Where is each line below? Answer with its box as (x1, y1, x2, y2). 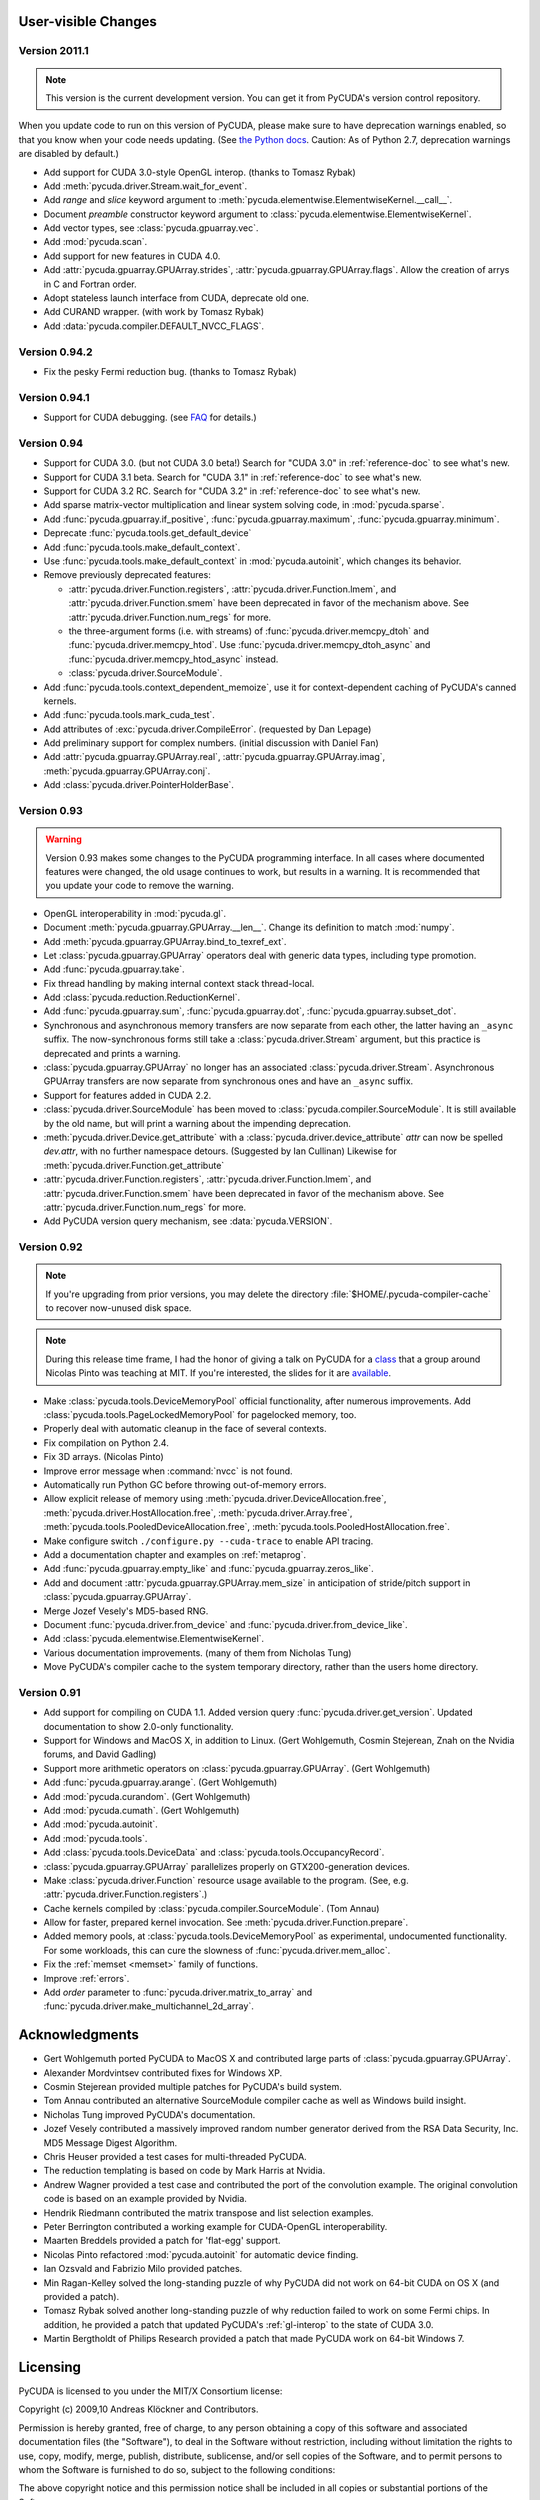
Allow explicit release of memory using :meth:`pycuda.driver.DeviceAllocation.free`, (43, 1493, 387, 1505)
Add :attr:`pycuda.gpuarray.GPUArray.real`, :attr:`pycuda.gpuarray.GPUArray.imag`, (43, 751, 386, 763)
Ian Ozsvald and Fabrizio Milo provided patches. (43, 2263, 243, 2275)
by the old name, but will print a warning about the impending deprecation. (43, 1117, 352, 1129)
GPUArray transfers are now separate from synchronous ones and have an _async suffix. (43, 1075, 414, 1087)
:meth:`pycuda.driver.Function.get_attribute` (43, 1159, 225, 1171)
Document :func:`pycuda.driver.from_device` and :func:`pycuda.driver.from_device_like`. (43, 1618, 409, 1630)
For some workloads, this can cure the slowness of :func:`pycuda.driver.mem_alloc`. (43, 1944, 391, 1956)
